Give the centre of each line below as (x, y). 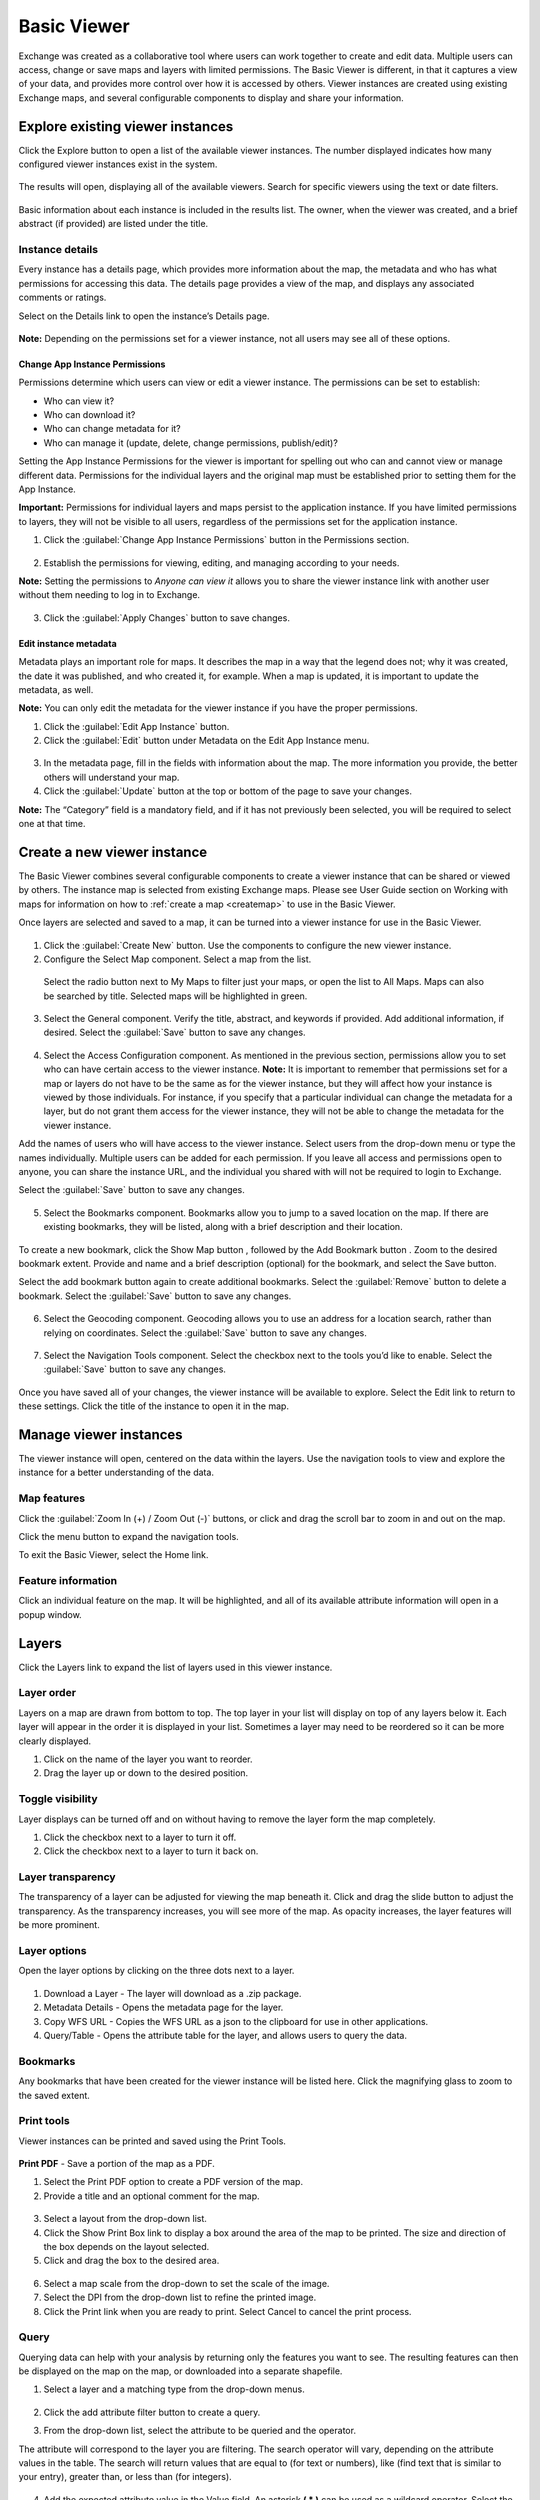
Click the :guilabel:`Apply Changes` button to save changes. (166, 617)
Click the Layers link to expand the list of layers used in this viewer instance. (175, 1667)
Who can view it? (79, 401)
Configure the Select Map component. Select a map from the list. (177, 959)
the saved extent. (54, 2095)
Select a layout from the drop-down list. (125, 2219)
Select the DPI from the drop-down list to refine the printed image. (180, 2297)
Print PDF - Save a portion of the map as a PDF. (116, 2164)
